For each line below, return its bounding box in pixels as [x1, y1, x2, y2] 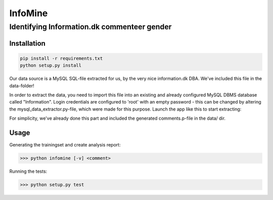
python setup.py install [20, 63, 82, 68]
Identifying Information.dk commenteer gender [9, 22, 172, 31]
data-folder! [9, 82, 34, 88]
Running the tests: [9, 168, 48, 174]
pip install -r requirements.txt [20, 56, 103, 61]
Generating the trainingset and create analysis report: [9, 142, 121, 148]
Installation [9, 39, 45, 47]
